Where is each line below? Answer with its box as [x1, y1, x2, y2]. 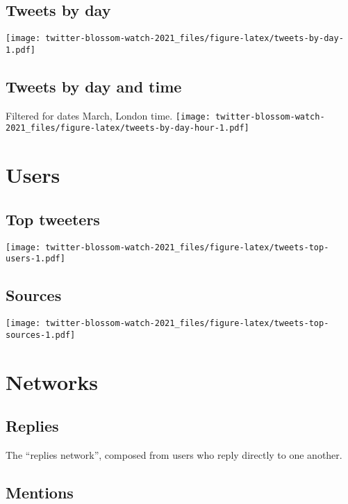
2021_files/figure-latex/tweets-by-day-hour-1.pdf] [6, 123, 249, 133]
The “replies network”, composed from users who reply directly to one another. [6, 448, 342, 462]
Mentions [6, 482, 74, 503]
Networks [6, 367, 99, 396]
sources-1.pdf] [6, 330, 76, 340]
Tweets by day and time [6, 75, 182, 97]
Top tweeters [6, 208, 100, 229]
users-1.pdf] [6, 254, 65, 264]
